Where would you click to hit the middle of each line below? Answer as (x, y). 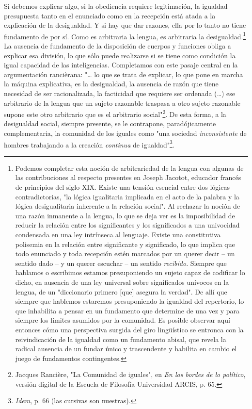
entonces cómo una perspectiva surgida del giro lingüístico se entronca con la (129, 329)
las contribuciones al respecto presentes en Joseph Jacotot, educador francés (128, 177)
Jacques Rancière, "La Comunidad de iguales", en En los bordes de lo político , (130, 374)
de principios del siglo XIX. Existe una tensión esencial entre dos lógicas (122, 187)
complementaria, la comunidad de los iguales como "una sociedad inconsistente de (125, 133)
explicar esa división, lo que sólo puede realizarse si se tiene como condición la (120, 55)
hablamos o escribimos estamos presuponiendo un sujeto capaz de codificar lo (130, 272)
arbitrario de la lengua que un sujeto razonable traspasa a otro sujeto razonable (122, 103)
